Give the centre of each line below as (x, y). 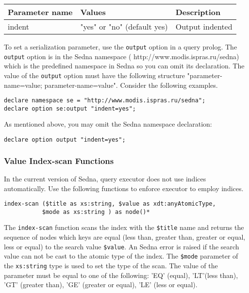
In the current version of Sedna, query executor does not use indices (105, 178)
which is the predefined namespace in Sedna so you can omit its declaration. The (124, 66)
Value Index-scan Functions (59, 160)
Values (93, 12)
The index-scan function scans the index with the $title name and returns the (124, 227)
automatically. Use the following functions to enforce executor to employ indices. (124, 188)
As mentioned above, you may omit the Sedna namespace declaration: (108, 124)
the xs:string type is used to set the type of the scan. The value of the (111, 265)
